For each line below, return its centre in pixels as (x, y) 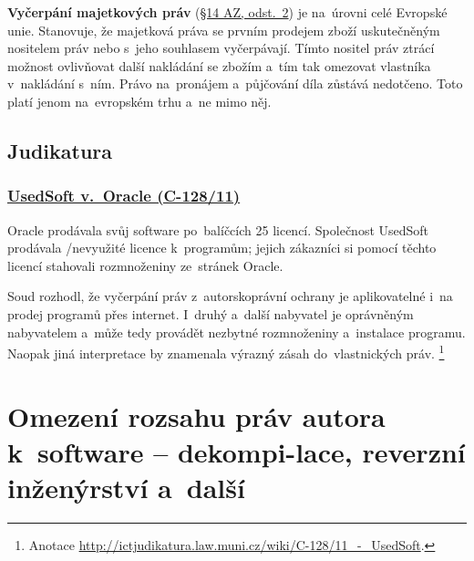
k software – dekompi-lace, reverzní (237, 451)
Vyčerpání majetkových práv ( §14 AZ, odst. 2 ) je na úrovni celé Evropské (227, 12)
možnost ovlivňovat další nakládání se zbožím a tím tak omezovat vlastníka (219, 65)
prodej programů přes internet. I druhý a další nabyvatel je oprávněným (211, 313)
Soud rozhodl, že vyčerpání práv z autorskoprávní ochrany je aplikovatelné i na (230, 296)
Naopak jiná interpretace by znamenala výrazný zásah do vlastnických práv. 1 (226, 352)
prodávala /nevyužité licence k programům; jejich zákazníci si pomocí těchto (222, 248)
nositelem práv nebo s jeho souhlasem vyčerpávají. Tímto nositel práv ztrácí (221, 48)
